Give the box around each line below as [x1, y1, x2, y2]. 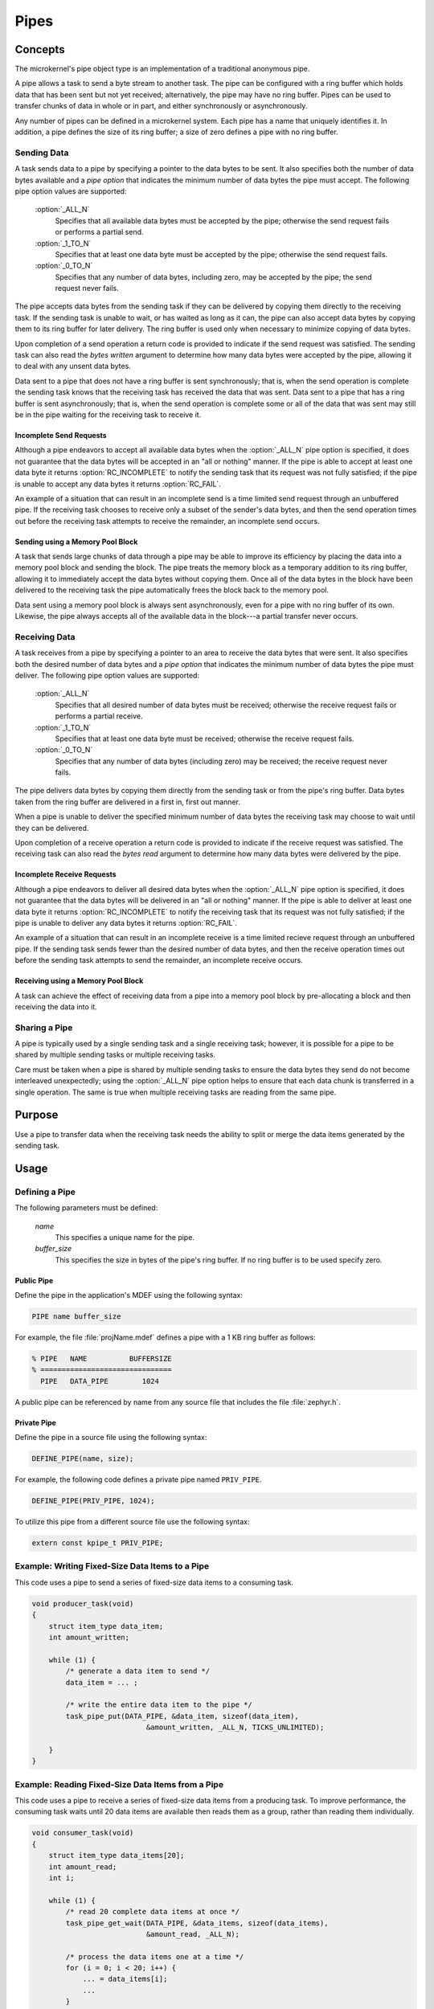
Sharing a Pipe [14, 1021, 73, 1033]
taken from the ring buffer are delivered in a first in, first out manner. [14, 796, 241, 807]
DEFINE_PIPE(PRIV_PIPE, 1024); [31, 1496, 156, 1506]
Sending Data [14, 147, 69, 158]
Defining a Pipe [14, 1186, 76, 1197]
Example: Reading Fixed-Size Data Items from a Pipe [14, 1778, 224, 1790]
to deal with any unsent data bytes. [14, 362, 132, 371]
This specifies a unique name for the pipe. [55, 1232, 194, 1242]
